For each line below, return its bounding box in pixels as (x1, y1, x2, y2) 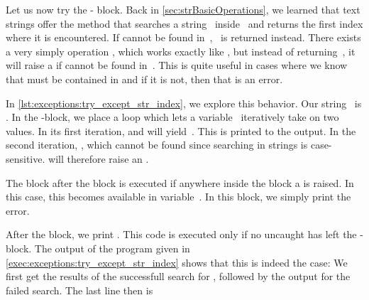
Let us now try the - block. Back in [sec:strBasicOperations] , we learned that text (6, 2, 360, 16)
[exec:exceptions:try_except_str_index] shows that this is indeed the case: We (6, 255, 348, 269)
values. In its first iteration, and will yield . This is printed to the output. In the (6, 123, 356, 138)
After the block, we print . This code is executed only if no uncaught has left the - (6, 227, 363, 242)
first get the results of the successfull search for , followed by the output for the (6, 269, 351, 284)
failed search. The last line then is (6, 282, 153, 297)
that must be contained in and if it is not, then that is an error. (6, 71, 283, 86)
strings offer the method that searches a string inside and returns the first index (6, 16, 363, 31)
